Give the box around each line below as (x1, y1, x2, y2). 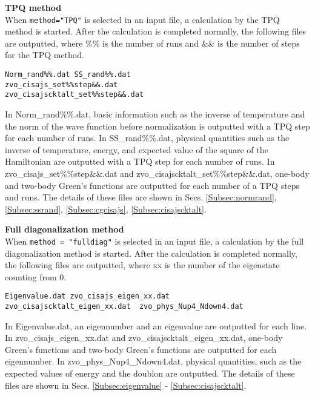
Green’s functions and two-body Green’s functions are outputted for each (5, 343, 277, 355)
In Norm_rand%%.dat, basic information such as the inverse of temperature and (5, 108, 305, 120)
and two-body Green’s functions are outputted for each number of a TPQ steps (5, 179, 300, 191)
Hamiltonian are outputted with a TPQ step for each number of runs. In (5, 155, 275, 168)
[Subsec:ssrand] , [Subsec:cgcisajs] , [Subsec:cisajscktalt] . (5, 202, 207, 215)
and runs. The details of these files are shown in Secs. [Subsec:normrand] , (5, 191, 277, 203)
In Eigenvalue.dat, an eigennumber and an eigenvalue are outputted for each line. (5, 319, 307, 332)
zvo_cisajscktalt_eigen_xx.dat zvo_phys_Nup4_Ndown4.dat (5, 302, 244, 311)
